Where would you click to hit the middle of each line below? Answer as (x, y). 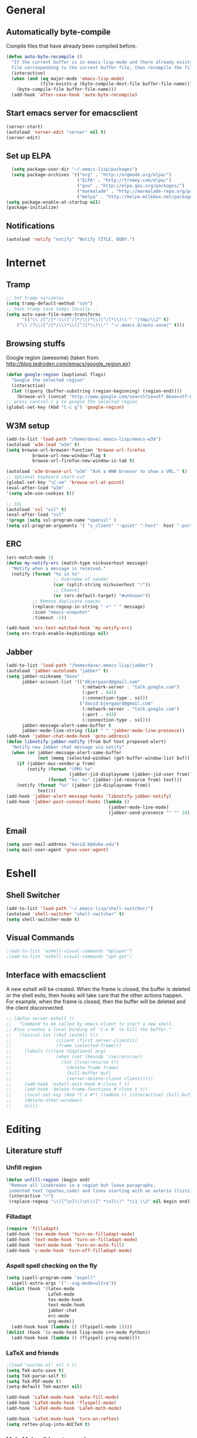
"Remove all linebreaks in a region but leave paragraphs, (82, 1185)
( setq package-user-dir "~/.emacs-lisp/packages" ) (74, 170)
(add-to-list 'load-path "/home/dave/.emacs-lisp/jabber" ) (80, 665)
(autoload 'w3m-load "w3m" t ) (43, 444)
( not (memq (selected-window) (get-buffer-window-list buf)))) (116, 758)
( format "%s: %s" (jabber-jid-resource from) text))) (115, 780)
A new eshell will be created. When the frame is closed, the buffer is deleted (98, 989)
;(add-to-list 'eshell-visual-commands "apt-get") (69, 957)
